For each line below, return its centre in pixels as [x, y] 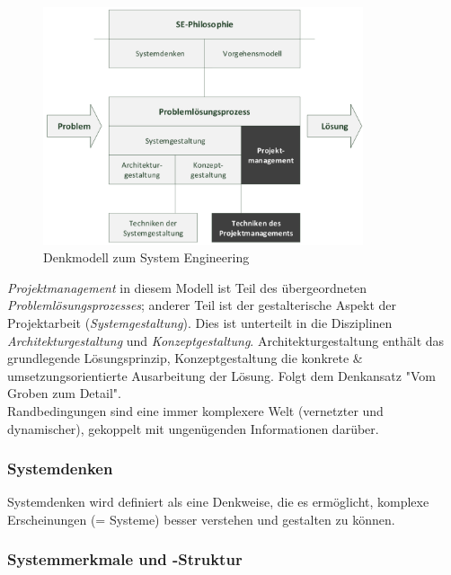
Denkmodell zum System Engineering [146, 257]
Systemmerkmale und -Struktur [125, 559]
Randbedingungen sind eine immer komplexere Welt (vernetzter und [195, 410]
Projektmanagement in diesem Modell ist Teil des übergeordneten [187, 287]
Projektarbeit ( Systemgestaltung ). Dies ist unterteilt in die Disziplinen [200, 322]
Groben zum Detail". [64, 393]
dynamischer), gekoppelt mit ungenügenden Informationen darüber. [193, 428]
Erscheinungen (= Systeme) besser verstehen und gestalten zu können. [201, 519]
